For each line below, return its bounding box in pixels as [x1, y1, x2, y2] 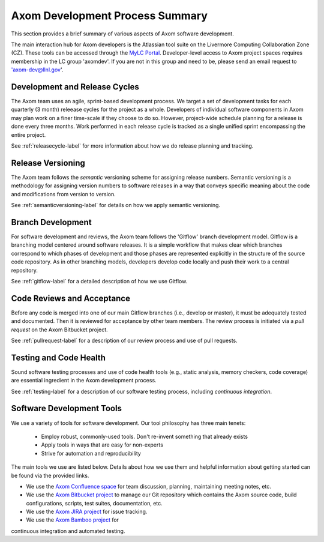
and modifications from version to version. [11, 190, 116, 197]
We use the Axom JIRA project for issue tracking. [26, 508, 148, 516]
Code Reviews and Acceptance [11, 293, 130, 303]
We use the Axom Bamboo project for [26, 516, 119, 523]
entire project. [11, 131, 46, 138]
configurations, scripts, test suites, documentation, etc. [26, 499, 163, 507]
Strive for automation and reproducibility [41, 450, 141, 457]
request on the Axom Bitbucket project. [11, 326, 108, 333]
